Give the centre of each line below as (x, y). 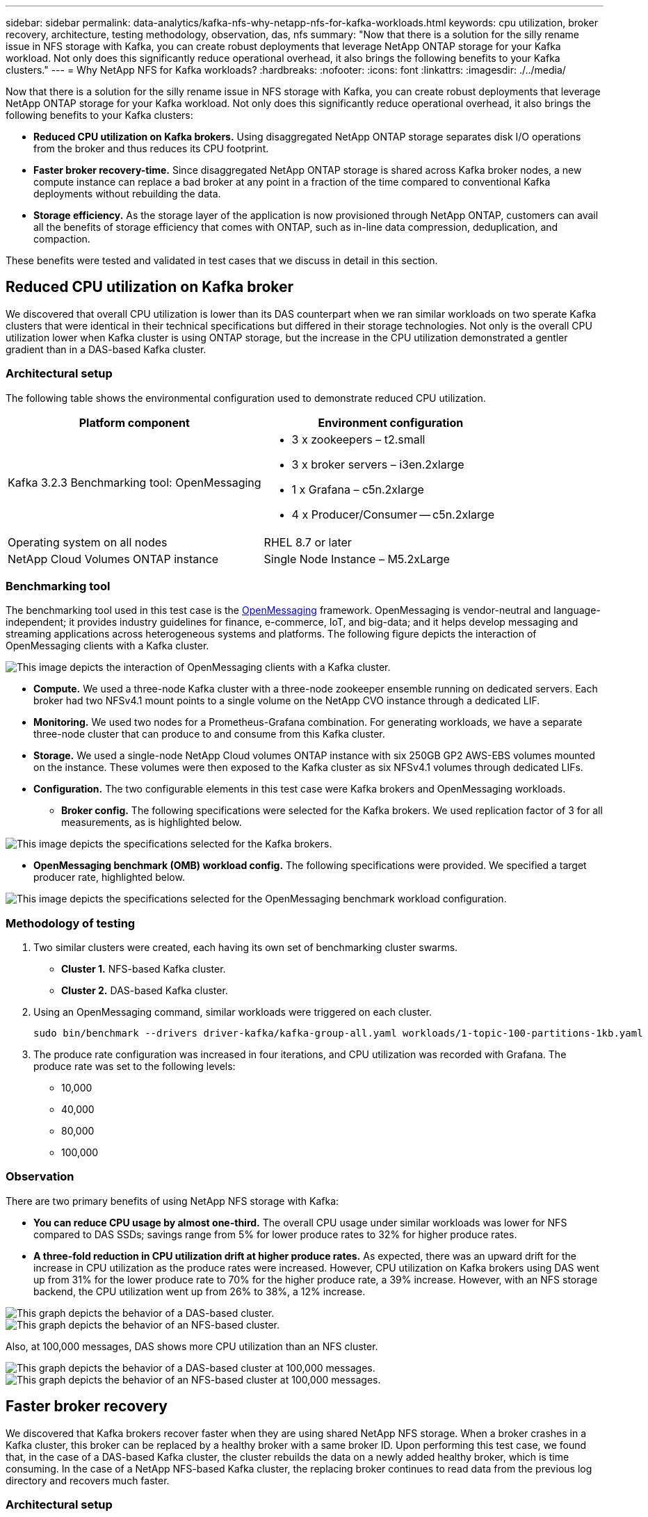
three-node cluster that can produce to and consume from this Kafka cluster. (209, 734)
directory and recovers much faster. (88, 1480)
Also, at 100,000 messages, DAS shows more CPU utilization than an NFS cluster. (192, 1346)
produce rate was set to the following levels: (135, 1066)
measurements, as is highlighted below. (152, 822)
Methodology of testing (71, 923)
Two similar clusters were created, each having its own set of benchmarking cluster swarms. (246, 948)
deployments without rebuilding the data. (127, 194)
